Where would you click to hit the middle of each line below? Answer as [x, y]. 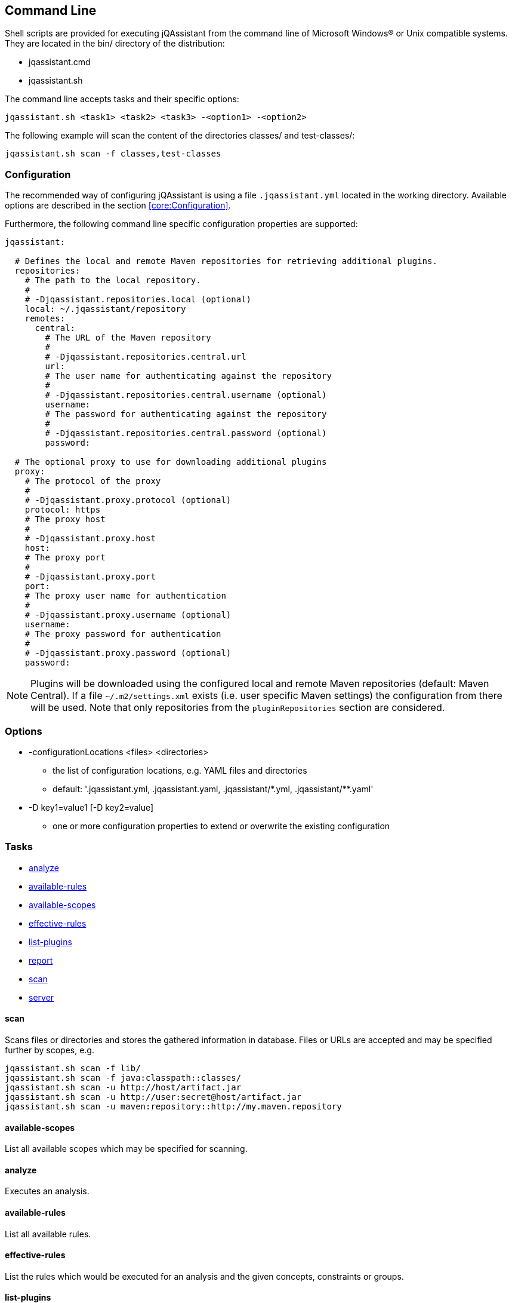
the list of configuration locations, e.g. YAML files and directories [180, 770]
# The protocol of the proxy [93, 481]
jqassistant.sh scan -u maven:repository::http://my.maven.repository [173, 1106]
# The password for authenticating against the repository [186, 414]
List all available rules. [48, 1234]
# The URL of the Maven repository [128, 338]
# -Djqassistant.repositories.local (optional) [138, 300]
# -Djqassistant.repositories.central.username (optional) [186, 395]
